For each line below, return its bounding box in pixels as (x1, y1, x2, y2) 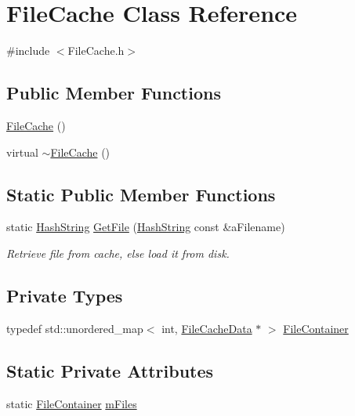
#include (6, 42, 50, 59)
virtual (6, 143, 38, 160)
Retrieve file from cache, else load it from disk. (6, 244, 230, 261)
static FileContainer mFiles (6, 395, 137, 411)
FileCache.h (67, 42, 125, 59)
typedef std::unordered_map (6, 320, 143, 336)
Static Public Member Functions (6, 182, 276, 206)
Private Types (6, 283, 123, 307)
